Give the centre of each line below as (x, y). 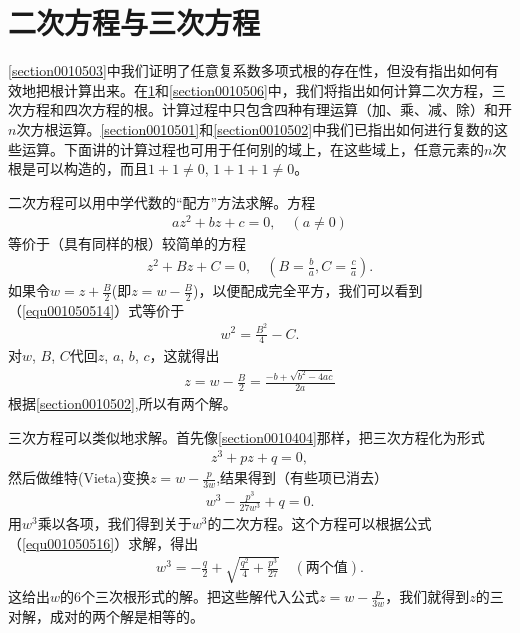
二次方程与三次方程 (134, 22)
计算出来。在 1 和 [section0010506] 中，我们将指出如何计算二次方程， (277, 89)
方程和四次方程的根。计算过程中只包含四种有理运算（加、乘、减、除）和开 (266, 109)
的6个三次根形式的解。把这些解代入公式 (190, 595)
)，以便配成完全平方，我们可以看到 (307, 290)
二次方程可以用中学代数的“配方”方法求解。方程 (162, 201)
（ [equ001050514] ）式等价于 (96, 309)
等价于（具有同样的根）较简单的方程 (127, 243)
